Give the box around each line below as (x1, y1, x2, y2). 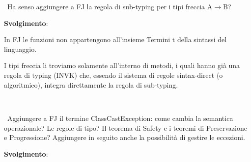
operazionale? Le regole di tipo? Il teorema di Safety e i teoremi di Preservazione (4, 122, 247, 133)
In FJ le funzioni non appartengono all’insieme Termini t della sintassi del (4, 34, 227, 45)
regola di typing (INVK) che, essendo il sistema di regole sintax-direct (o (4, 69, 223, 80)
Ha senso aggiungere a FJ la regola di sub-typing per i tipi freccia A (7, 1, 213, 11)
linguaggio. (4, 44, 37, 54)
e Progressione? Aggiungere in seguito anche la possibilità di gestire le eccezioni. (4, 132, 245, 142)
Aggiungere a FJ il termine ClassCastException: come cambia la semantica (7, 113, 233, 123)
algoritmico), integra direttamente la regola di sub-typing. (4, 79, 178, 90)
